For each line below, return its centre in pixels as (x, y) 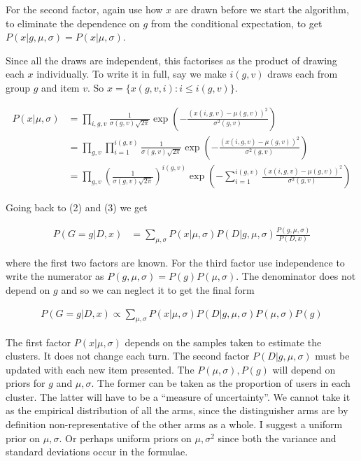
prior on (23, 438)
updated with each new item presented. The (100, 369)
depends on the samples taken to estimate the (223, 342)
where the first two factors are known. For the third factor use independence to (175, 262)
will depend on (304, 369)
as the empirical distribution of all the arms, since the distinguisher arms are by (177, 410)
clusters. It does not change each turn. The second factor (128, 356)
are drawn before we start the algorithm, (262, 9)
